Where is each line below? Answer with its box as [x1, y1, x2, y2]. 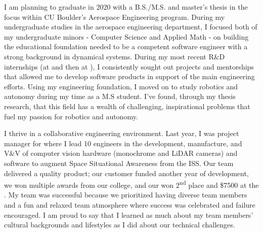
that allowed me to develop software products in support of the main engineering [4, 71, 255, 82]
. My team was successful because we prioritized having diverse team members [4, 189, 247, 200]
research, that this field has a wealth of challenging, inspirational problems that [4, 101, 250, 111]
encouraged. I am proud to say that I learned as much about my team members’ [4, 209, 253, 220]
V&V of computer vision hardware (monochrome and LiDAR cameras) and [4, 148, 238, 158]
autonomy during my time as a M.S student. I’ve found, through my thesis [4, 91, 236, 102]
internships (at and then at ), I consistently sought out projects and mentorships [4, 61, 254, 72]
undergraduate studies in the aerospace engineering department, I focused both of [4, 21, 257, 32]
